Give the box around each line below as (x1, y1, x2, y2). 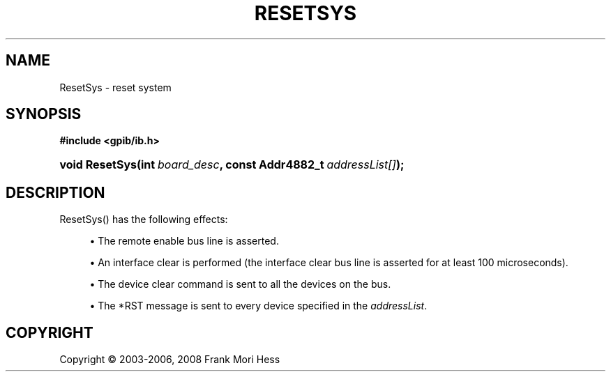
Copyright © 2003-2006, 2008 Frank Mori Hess (59, 353, 280, 366)
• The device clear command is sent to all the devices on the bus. (89, 278, 391, 291)
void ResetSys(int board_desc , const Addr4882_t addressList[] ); (59, 157, 405, 172)
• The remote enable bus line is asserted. (89, 235, 279, 247)
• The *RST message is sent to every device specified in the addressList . (89, 300, 428, 312)
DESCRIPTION (6, 183, 105, 201)
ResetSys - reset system (59, 81, 172, 93)
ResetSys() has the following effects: (59, 213, 228, 226)
